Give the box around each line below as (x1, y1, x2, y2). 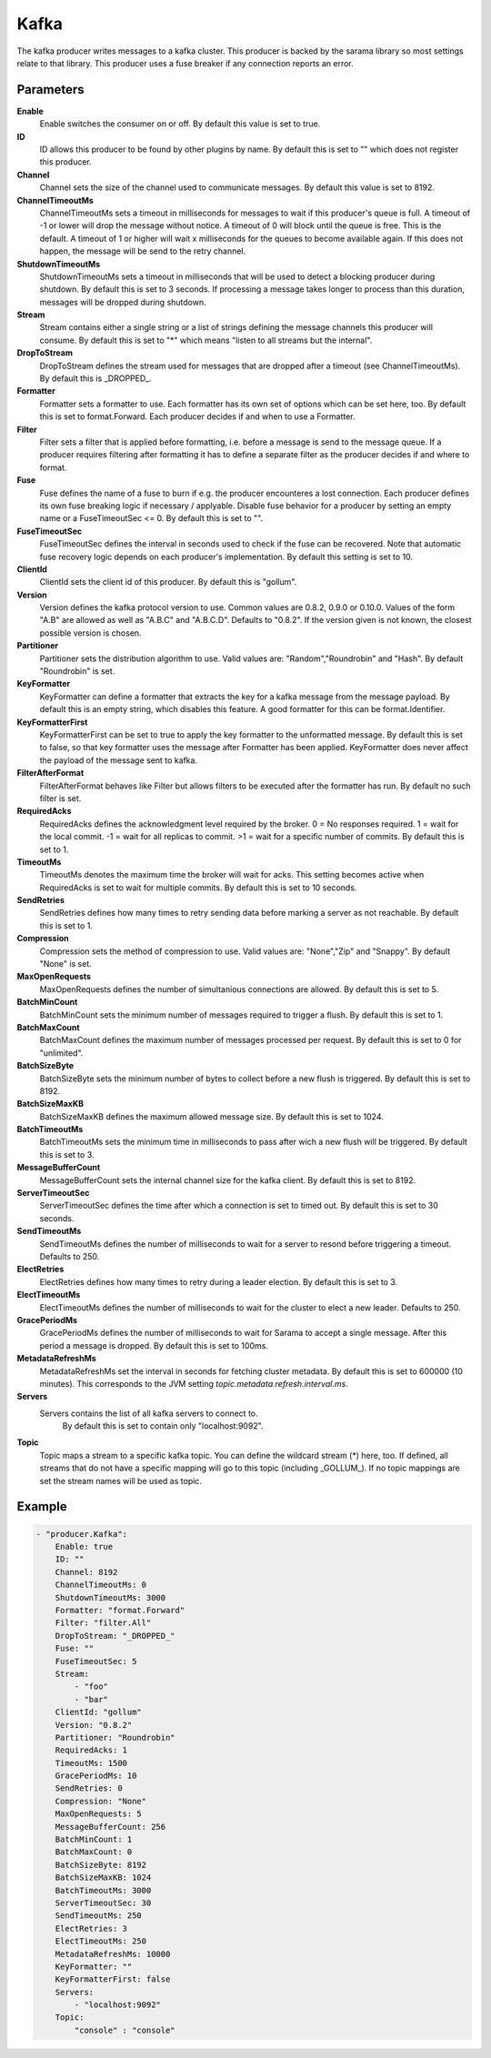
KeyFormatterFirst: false (55, 1974, 171, 1984)
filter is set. (39, 792, 82, 804)
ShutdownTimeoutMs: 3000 (55, 1592, 166, 1602)
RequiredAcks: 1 (55, 1745, 127, 1755)
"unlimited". (39, 1047, 84, 1059)
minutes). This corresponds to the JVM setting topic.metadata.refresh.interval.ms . (39, 1378, 349, 1389)
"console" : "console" (74, 2024, 176, 2035)
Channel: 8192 (55, 1567, 118, 1577)
